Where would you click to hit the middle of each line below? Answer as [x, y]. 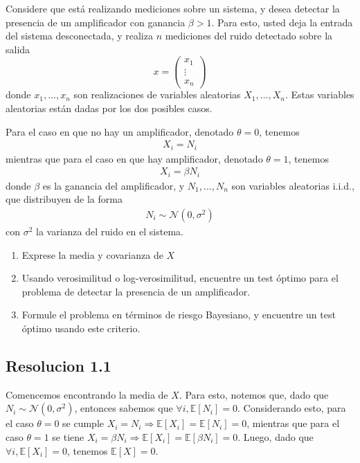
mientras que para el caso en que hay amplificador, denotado [134, 158]
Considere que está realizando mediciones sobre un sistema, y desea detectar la [173, 8]
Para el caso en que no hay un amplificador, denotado [120, 131]
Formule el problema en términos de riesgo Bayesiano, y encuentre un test [179, 315]
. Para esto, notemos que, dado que [254, 394]
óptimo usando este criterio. [81, 328]
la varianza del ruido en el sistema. [110, 231]
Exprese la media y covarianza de [92, 254]
